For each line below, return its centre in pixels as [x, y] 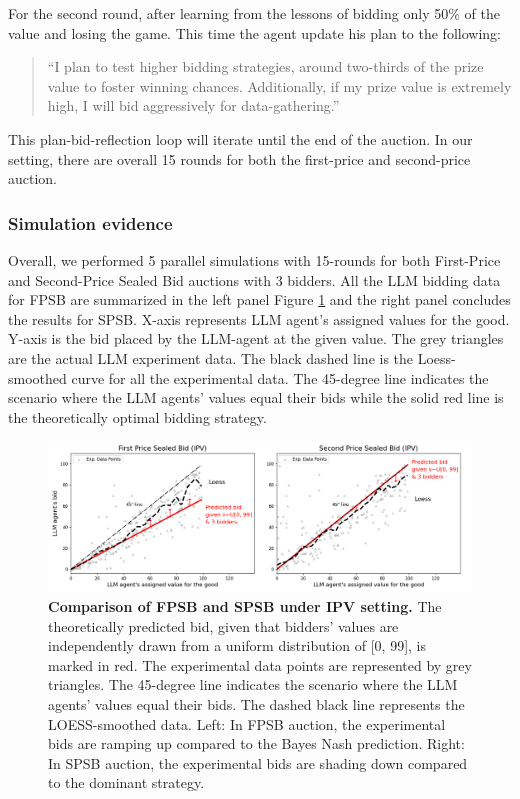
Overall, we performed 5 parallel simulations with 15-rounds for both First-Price [254, 259]
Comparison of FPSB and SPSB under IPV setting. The [245, 606]
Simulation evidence [90, 222]
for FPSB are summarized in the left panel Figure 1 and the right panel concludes [259, 299]
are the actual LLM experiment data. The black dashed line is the [211, 357]
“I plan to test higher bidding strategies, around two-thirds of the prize [265, 66]
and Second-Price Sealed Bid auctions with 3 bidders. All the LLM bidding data [254, 279]
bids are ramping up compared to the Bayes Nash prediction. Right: [256, 743]
